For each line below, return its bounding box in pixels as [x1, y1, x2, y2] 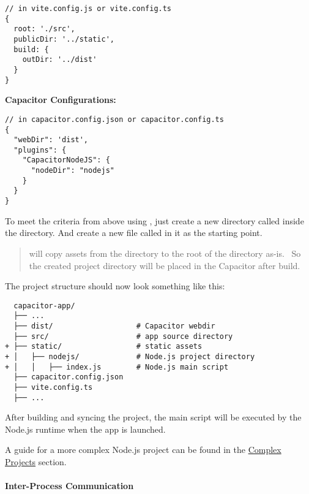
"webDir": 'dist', [13, 135, 89, 145]
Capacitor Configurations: [5, 93, 116, 106]
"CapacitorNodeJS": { [22, 156, 110, 165]
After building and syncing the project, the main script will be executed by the [5, 411, 302, 424]
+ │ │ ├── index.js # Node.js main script [5, 362, 229, 371]
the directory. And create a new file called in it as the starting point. [5, 226, 262, 239]
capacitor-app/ [13, 301, 75, 310]
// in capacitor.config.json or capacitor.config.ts [5, 115, 224, 124]
